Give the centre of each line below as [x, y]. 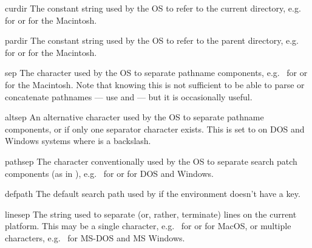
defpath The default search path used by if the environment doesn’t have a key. [153, 194]
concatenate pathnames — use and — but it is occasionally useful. [129, 96]
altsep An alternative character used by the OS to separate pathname [134, 117]
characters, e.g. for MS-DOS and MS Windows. [95, 237]
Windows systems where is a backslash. [78, 141]
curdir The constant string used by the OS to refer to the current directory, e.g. [153, 8]
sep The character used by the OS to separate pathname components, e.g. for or [156, 73]
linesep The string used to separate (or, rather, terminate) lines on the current [151, 214]
